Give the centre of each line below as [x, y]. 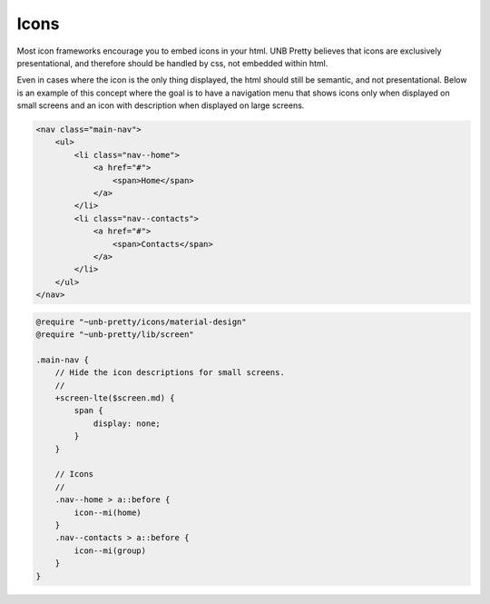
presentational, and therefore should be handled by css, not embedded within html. [172, 63]
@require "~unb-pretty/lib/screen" [115, 335]
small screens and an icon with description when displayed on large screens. [161, 105]
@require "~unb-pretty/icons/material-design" [141, 322]
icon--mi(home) [108, 512]
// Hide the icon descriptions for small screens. [170, 373]
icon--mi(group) [110, 550]
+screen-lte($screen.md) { [115, 398]
